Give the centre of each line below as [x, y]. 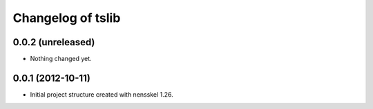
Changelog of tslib [67, 18]
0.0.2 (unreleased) [54, 42]
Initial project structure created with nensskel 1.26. [102, 94]
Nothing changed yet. [61, 59]
